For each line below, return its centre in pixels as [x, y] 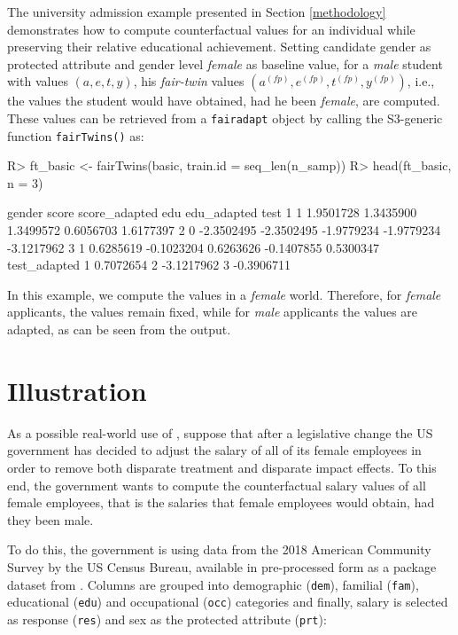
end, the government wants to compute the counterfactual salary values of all [217, 485]
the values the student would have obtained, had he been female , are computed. [224, 101]
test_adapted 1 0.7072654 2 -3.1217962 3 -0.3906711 [149, 265]
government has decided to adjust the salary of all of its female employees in [214, 450]
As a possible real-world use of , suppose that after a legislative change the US [220, 432]
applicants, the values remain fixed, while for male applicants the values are [213, 312]
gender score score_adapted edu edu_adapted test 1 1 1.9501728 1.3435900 [212, 212]
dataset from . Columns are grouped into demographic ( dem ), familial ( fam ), [213, 584]
